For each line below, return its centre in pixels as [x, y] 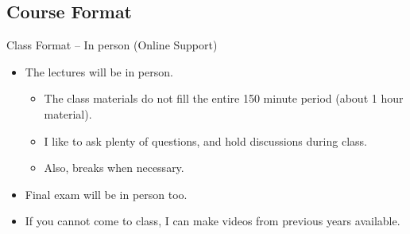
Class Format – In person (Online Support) [112, 45]
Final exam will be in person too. [106, 194]
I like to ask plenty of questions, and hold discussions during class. [205, 140]
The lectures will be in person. [99, 71]
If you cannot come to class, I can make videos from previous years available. [213, 221]
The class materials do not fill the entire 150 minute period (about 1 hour [224, 98]
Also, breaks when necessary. [114, 168]
